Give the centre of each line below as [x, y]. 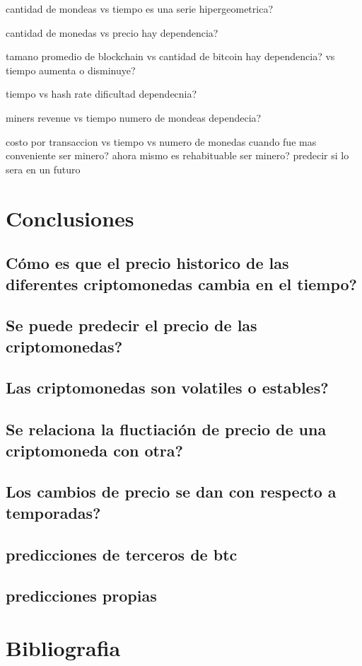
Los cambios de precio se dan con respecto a [171, 492]
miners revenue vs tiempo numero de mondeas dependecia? [134, 117]
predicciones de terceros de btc [122, 554]
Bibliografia [63, 647]
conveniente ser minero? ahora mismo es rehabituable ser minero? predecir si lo [177, 155]
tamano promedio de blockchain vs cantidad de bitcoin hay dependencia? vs [170, 56]
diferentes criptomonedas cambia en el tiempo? [182, 283]
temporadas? [53, 512]
